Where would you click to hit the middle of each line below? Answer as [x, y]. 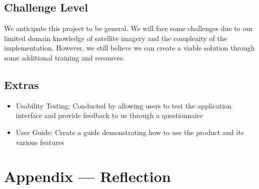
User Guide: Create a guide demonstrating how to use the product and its [130, 132]
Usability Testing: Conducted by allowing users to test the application [124, 105]
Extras [22, 84]
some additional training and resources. [64, 57]
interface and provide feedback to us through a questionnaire [109, 115]
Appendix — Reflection [88, 176]
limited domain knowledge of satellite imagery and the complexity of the [116, 38]
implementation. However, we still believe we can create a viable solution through [129, 48]
